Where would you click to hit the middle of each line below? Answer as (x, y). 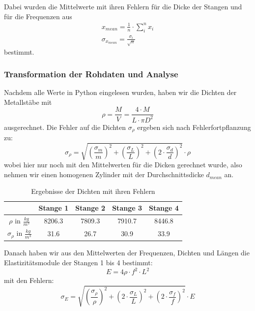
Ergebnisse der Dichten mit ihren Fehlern (93, 191)
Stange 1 (54, 208)
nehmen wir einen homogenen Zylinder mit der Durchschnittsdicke (104, 174)
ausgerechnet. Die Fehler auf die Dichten (65, 127)
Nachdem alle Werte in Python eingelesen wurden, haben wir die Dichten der (120, 92)
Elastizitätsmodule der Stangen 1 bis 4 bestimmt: (78, 263)
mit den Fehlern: (29, 280)
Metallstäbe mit (28, 102)
